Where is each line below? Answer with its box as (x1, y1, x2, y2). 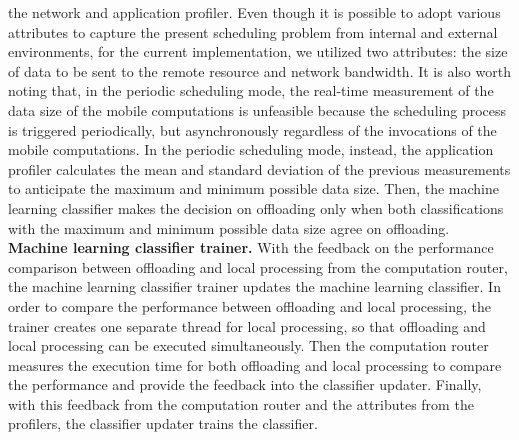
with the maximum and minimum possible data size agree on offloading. (8, 217, 450, 238)
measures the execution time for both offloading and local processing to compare (8, 354, 502, 375)
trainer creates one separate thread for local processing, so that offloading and (8, 315, 486, 336)
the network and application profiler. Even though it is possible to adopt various (8, 2, 501, 22)
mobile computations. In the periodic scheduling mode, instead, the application (8, 139, 494, 160)
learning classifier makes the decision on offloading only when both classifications (8, 197, 504, 218)
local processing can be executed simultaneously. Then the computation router (8, 335, 489, 356)
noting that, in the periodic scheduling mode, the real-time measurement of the (8, 80, 494, 101)
